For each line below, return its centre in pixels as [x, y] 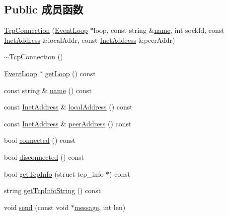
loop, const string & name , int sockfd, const [159, 30]
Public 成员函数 [44, 9]
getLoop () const [70, 73]
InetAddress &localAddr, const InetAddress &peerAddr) [90, 40]
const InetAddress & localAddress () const [68, 107]
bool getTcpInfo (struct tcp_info [54, 173]
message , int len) [100, 207]
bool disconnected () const [44, 157]
